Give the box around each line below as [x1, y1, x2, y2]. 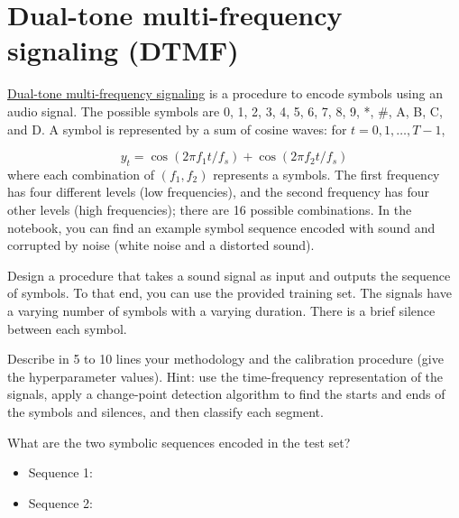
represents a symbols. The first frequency [213, 164, 440, 183]
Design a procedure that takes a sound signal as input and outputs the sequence [7, 265, 451, 284]
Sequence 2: [28, 493, 93, 512]
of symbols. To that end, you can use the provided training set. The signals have [7, 283, 452, 302]
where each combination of [7, 164, 154, 183]
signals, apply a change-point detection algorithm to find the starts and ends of [7, 384, 445, 403]
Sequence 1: [28, 463, 93, 482]
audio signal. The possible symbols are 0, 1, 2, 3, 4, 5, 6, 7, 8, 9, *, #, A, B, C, [7, 101, 443, 120]
